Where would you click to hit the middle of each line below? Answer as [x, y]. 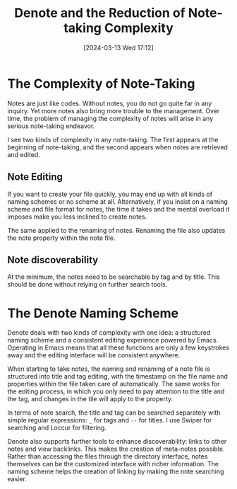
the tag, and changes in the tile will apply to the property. [90, 399]
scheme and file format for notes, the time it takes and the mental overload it [119, 209]
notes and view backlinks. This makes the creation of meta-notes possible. [116, 449]
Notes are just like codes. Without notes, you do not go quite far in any [110, 103]
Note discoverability [53, 260]
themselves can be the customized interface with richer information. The [113, 464]
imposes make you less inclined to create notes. [77, 217]
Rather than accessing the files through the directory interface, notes [108, 456]
